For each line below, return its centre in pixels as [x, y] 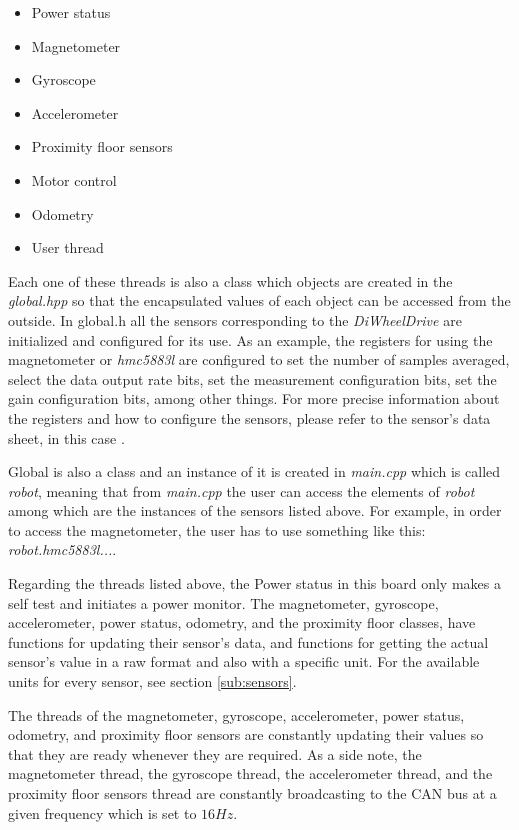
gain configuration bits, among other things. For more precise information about [254, 398]
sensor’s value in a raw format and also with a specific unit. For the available [244, 661]
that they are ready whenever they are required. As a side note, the [215, 753]
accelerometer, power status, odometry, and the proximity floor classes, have [242, 622]
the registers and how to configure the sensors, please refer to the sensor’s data [249, 417]
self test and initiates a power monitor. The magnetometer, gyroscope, [223, 602]
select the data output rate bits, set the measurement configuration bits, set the [252, 378]
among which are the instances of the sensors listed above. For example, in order [255, 510]
